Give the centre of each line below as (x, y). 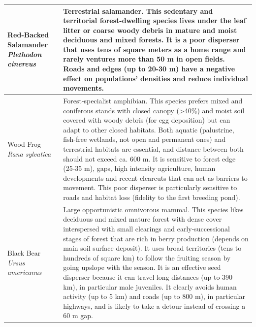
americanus (25, 272)
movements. (84, 88)
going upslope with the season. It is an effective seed (142, 267)
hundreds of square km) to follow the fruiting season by (147, 257)
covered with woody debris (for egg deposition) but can (147, 120)
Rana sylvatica (29, 153)
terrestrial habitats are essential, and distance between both (153, 149)
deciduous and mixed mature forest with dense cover (143, 219)
